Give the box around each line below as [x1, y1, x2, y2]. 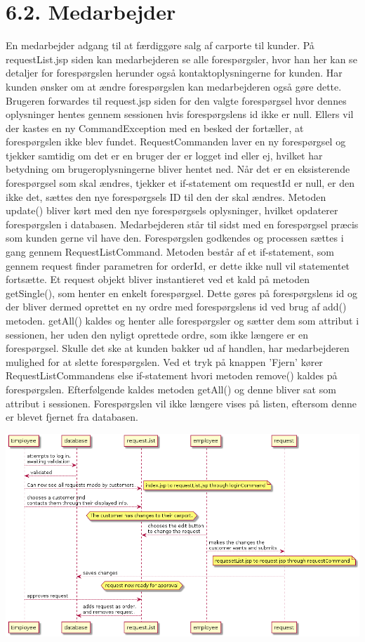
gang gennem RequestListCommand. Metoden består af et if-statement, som [6, 244, 334, 259]
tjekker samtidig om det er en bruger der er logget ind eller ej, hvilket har [6, 148, 323, 162]
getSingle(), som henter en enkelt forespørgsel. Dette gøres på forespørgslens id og [6, 285, 358, 300]
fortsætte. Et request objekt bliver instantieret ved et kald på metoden [6, 272, 310, 287]
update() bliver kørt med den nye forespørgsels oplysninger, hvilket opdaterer [6, 203, 338, 218]
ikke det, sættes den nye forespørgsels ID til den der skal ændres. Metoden [6, 189, 326, 204]
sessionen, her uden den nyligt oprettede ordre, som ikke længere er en [6, 327, 309, 341]
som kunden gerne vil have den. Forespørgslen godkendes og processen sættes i [6, 230, 344, 245]
